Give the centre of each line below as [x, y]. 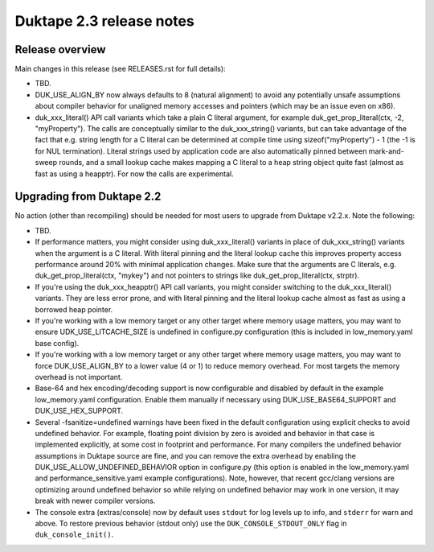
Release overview [60, 49]
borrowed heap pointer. [74, 309]
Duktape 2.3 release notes [104, 21]
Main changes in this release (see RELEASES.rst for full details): [120, 69]
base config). [57, 343]
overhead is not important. [79, 377]
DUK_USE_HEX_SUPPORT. [79, 411]
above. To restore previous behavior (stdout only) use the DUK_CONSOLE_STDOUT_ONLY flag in [191, 524]
